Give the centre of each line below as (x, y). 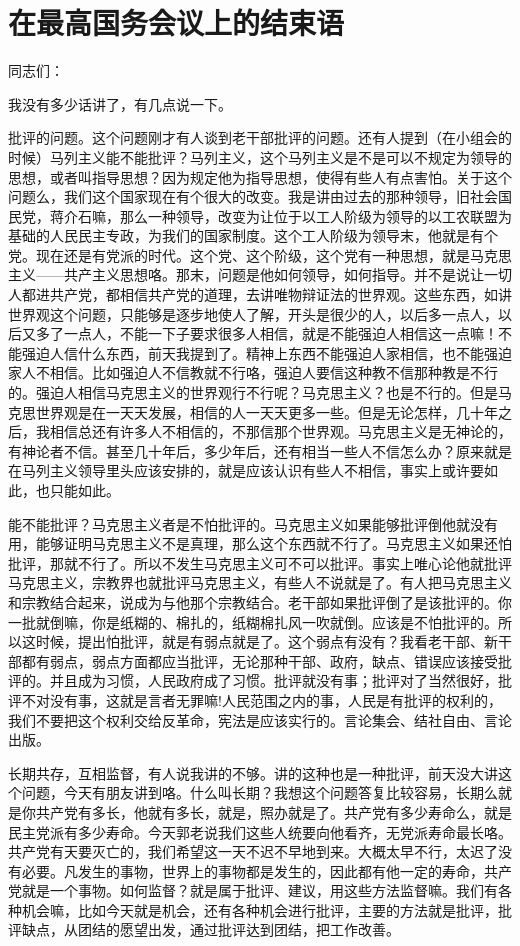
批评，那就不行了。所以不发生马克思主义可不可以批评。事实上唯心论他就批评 (260, 562)
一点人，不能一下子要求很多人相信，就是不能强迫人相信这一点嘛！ (280, 333)
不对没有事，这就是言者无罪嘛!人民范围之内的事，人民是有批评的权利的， (261, 699)
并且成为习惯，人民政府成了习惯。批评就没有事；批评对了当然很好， (273, 680)
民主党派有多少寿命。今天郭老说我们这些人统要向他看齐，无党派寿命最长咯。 (260, 831)
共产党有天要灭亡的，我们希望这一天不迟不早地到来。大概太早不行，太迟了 (253, 851)
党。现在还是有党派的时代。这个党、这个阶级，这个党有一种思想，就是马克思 (260, 254)
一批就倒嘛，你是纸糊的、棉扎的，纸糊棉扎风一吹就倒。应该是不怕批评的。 (253, 621)
